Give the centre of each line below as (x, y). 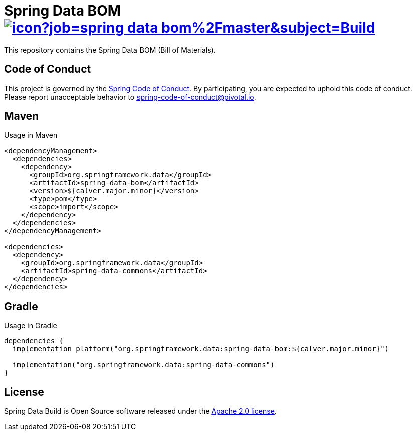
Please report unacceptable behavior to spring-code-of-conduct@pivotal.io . (130, 97)
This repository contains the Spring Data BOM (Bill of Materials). (110, 50)
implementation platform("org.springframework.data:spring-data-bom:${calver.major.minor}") (201, 349)
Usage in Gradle (31, 326)
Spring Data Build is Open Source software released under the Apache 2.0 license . (141, 411)
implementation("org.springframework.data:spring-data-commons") (144, 365)
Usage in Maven (31, 135)
